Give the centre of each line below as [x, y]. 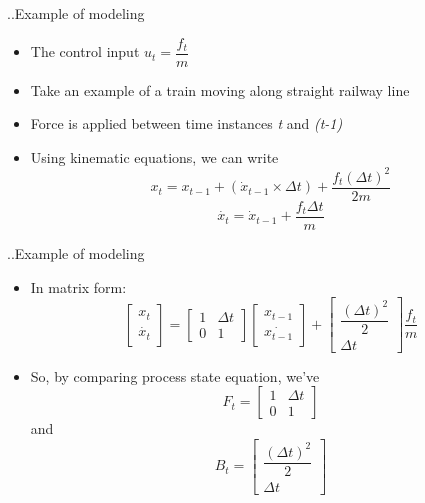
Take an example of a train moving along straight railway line [220, 89]
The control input [85, 51]
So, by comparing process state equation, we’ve [175, 375]
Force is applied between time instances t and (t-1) [186, 123]
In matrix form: [78, 286]
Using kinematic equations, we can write [154, 156]
